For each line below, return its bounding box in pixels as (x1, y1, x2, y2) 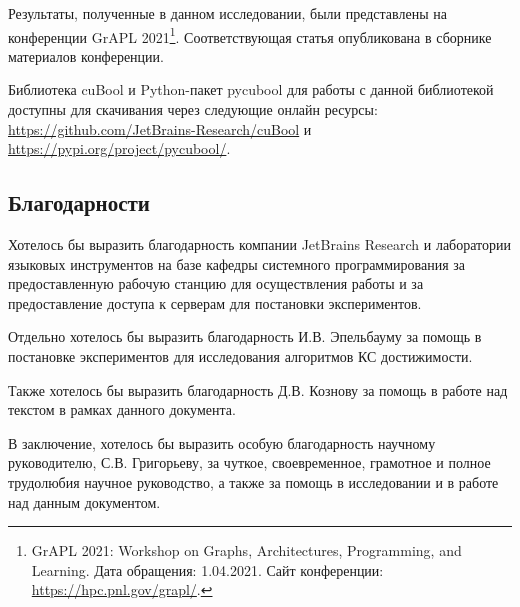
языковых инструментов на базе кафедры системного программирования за (8, 253, 466, 274)
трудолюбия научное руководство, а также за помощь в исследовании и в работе (8, 471, 499, 492)
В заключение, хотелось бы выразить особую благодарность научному (8, 432, 436, 453)
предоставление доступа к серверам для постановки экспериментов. (8, 292, 422, 313)
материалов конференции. (8, 45, 164, 66)
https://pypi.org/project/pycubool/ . (8, 138, 231, 159)
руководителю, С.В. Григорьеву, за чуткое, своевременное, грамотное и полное (8, 452, 491, 473)
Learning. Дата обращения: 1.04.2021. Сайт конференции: (31, 559, 384, 580)
